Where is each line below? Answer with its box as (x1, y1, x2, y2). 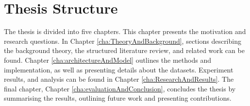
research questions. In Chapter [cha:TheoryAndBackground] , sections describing (4, 35, 241, 46)
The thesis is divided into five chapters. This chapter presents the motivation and (4, 26, 246, 36)
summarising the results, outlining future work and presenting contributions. (4, 93, 232, 103)
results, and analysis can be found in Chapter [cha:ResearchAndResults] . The (4, 74, 234, 84)
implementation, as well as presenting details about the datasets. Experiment (4, 64, 233, 74)
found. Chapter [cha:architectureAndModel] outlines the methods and (4, 54, 211, 65)
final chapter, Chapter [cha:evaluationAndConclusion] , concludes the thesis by (4, 83, 236, 93)
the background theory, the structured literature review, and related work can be (4, 45, 245, 55)
